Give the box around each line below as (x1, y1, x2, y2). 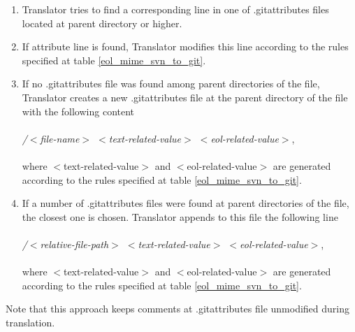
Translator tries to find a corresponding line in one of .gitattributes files (22, 2, 329, 16)
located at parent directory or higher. (22, 15, 182, 30)
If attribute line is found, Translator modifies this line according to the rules (22, 39, 349, 54)
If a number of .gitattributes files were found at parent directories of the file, (22, 196, 349, 210)
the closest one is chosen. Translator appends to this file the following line (22, 209, 338, 224)
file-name (40, 131, 80, 145)
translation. (6, 315, 55, 329)
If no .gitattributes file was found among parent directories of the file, (22, 76, 320, 91)
